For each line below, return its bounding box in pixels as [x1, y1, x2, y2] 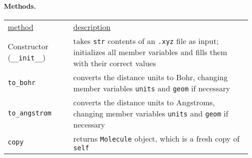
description [73, 21, 110, 32]
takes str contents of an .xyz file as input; [73, 35, 219, 46]
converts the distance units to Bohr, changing [73, 71, 228, 83]
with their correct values [73, 57, 156, 69]
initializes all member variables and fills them [73, 46, 227, 57]
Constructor [8, 41, 48, 52]
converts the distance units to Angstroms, [73, 96, 215, 108]
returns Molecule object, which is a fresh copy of [73, 132, 240, 144]
